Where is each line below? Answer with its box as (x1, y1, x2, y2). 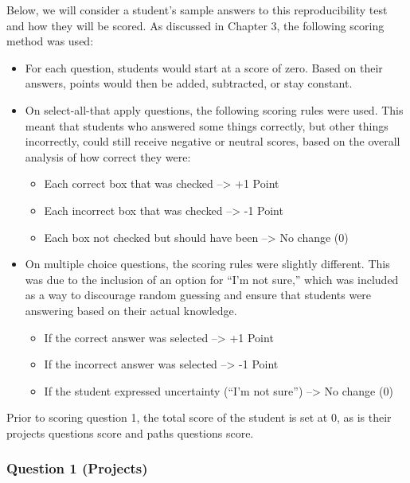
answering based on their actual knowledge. (25, 302, 237, 318)
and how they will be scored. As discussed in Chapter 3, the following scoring (6, 17, 385, 33)
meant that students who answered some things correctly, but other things (25, 117, 389, 134)
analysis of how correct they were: (25, 148, 191, 165)
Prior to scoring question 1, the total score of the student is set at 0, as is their (6, 409, 392, 426)
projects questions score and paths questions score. (6, 424, 254, 441)
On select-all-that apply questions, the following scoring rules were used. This (25, 101, 404, 118)
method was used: (6, 33, 94, 49)
